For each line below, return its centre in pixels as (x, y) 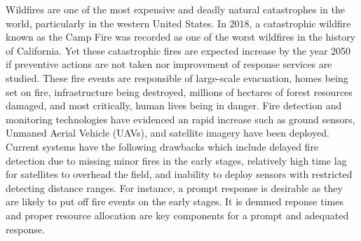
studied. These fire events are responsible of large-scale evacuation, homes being (177, 77)
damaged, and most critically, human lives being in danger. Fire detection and (174, 105)
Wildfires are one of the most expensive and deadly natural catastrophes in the (175, 9)
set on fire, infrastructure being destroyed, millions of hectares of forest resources (179, 91)
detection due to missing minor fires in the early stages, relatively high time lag (176, 160)
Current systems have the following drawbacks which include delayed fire (162, 146)
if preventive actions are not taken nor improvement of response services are (169, 64)
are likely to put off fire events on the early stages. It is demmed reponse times (175, 201)
